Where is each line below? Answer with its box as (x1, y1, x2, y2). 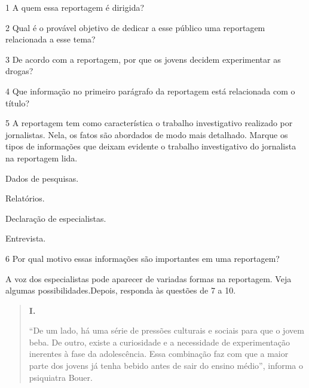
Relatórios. (5, 192, 45, 204)
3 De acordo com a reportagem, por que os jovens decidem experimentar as (5, 53, 281, 65)
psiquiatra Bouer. (29, 371, 93, 383)
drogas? (5, 65, 33, 77)
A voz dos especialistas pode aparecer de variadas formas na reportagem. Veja (5, 272, 292, 285)
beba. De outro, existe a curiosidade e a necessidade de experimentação (29, 335, 290, 348)
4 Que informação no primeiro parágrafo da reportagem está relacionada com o (5, 84, 295, 97)
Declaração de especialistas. (5, 212, 106, 224)
